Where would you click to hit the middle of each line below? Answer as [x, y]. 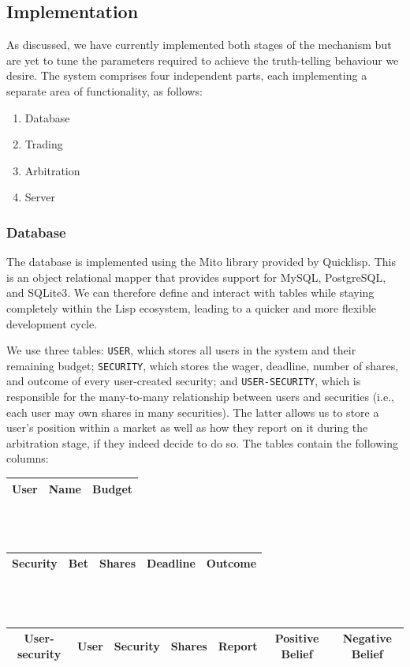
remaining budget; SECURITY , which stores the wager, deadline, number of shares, [203, 365]
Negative [367, 638]
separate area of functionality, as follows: [104, 90]
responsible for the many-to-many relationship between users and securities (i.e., [200, 397]
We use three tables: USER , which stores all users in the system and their [181, 350]
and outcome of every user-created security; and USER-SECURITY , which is [184, 381]
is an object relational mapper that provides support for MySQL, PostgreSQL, [196, 277]
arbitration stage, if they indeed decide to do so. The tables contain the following [202, 442]
